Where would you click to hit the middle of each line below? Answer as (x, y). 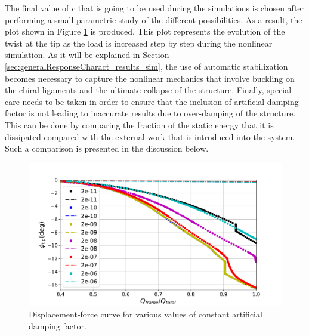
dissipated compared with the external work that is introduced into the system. (150, 136)
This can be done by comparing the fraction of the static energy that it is (139, 124)
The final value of (37, 8)
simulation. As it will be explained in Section (87, 55)
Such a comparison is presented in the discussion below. (107, 148)
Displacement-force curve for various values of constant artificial (146, 314)
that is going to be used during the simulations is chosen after (191, 8)
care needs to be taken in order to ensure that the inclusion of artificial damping (152, 101)
